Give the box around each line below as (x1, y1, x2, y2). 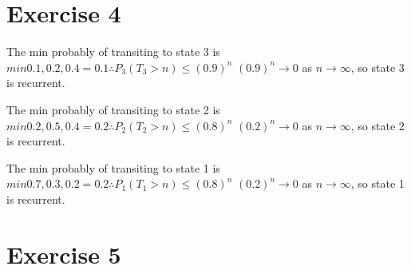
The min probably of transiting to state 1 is (6, 159, 220, 176)
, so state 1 (350, 175, 405, 192)
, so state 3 (350, 58, 405, 75)
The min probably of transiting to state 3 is (6, 43, 220, 60)
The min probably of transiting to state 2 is (6, 101, 220, 117)
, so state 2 (350, 117, 405, 133)
